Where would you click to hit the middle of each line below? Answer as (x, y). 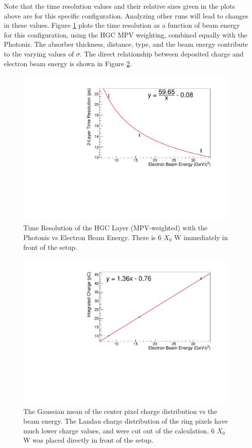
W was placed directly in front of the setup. (88, 440)
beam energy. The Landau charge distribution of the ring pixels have (126, 421)
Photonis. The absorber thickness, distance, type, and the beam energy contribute (126, 44)
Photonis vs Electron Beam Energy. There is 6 (92, 237)
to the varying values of (39, 53)
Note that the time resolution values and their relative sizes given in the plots (119, 6)
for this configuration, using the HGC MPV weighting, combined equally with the (126, 34)
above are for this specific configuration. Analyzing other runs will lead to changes (126, 15)
